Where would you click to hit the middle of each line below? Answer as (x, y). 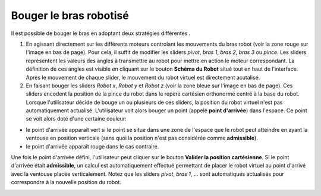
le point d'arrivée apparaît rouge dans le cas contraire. (92, 146)
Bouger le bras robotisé (70, 15)
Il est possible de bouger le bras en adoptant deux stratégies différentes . (101, 33)
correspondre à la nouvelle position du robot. (66, 182)
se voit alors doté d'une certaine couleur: (76, 119)
